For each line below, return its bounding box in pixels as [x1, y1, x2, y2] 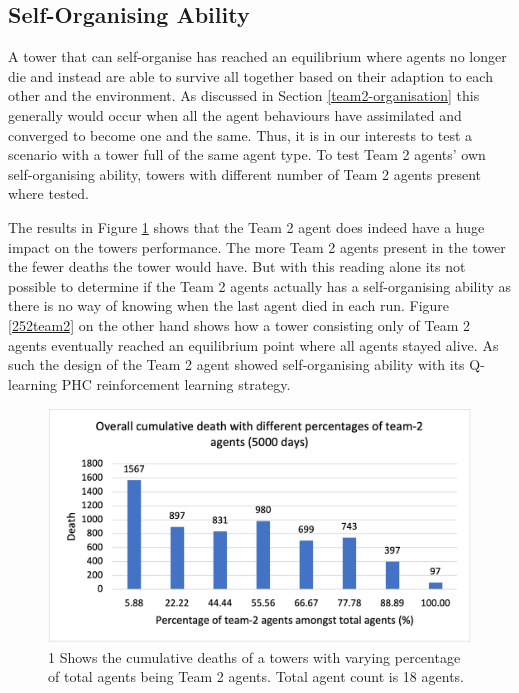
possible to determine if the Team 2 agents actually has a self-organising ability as [8, 275, 512, 296]
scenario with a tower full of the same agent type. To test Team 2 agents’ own [8, 144, 486, 165]
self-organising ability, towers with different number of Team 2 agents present [8, 163, 482, 184]
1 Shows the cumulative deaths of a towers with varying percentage [48, 646, 461, 667]
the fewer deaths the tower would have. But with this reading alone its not [8, 256, 466, 277]
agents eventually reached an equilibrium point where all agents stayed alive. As [8, 334, 499, 355]
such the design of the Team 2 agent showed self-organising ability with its [8, 354, 465, 375]
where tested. [8, 183, 89, 204]
